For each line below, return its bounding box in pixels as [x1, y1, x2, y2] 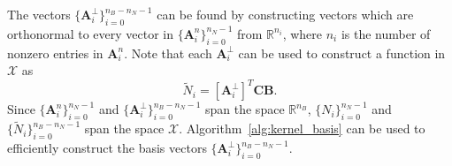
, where [282, 24, 323, 42]
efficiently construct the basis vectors [7, 139, 207, 157]
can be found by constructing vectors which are [157, 5, 414, 23]
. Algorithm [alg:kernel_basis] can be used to [179, 119, 425, 138]
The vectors [7, 5, 71, 23]
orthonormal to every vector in [7, 24, 173, 42]
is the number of [341, 24, 431, 42]
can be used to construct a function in [238, 43, 446, 62]
